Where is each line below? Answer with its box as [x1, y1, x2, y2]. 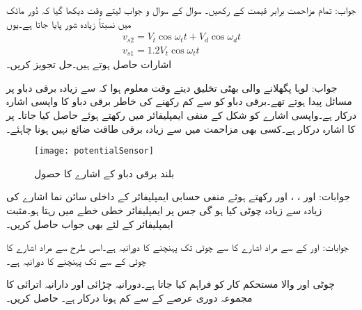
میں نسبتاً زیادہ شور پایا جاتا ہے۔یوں [6, 16, 132, 31]
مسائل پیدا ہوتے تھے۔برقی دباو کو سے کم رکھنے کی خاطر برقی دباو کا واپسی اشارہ [6, 94, 352, 108]
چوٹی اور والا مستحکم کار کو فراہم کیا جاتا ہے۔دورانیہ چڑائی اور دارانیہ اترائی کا [6, 277, 335, 291]
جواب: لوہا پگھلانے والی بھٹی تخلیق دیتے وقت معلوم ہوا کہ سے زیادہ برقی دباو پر [6, 80, 338, 95]
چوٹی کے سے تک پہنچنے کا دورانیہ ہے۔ [6, 253, 147, 268]
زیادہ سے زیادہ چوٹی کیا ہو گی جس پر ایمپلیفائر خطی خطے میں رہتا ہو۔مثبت [6, 202, 322, 217]
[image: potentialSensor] [34, 146, 154, 156]
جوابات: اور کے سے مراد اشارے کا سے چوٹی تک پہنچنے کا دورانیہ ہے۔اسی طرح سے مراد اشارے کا [6, 240, 349, 254]
